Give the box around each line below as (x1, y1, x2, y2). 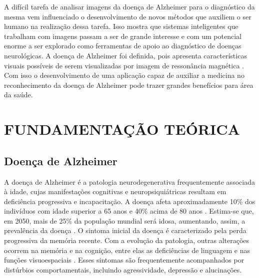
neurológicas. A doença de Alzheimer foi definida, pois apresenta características (4, 50, 247, 60)
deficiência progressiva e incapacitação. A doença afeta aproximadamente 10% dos (4, 196, 255, 206)
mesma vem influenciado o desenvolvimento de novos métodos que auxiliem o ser (4, 11, 251, 21)
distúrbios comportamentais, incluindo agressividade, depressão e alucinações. (4, 264, 242, 275)
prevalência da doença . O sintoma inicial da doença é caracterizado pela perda (4, 225, 246, 236)
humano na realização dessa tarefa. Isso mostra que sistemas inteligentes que (4, 21, 238, 31)
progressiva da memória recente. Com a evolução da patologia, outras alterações (4, 235, 249, 246)
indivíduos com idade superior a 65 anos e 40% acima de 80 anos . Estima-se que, (4, 206, 254, 216)
